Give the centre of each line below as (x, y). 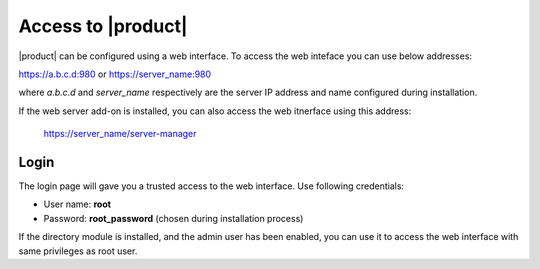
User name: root (77, 204)
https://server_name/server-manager (120, 134)
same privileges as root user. (78, 251)
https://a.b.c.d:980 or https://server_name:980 (115, 74)
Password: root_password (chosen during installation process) (173, 218)
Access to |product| (103, 26)
